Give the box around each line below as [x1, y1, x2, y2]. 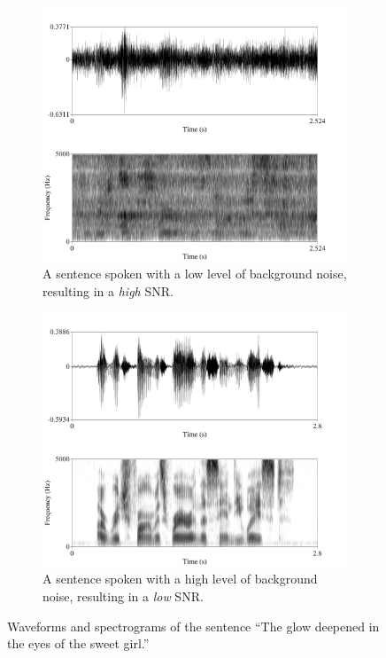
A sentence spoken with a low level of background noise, [42, 264, 347, 283]
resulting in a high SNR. [42, 281, 174, 300]
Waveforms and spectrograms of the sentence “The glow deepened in [7, 616, 380, 635]
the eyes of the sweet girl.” [7, 634, 150, 653]
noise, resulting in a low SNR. [42, 587, 204, 606]
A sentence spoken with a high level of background [42, 569, 318, 588]
